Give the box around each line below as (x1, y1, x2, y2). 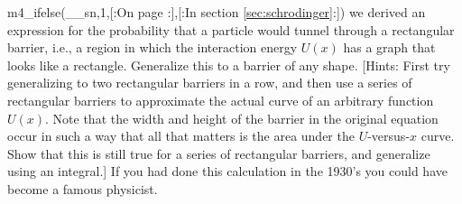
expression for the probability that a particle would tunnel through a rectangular (7, 20, 455, 39)
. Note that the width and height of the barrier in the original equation (45, 108, 439, 127)
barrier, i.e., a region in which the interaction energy (7, 38, 298, 57)
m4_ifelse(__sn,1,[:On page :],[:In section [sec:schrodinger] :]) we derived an (7, 3, 426, 21)
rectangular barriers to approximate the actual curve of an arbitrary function (7, 90, 434, 109)
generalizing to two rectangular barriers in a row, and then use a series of (7, 73, 412, 92)
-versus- (367, 126, 411, 145)
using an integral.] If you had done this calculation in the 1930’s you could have (7, 162, 448, 181)
